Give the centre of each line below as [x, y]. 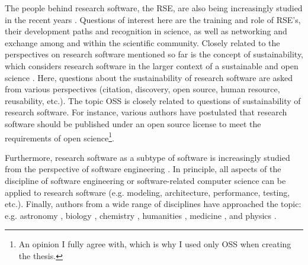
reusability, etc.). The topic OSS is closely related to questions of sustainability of [153, 100]
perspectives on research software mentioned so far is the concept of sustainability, [154, 54]
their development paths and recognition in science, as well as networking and [146, 31]
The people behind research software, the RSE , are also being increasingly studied [154, 8]
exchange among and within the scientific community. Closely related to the [142, 42]
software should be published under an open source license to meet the [133, 123]
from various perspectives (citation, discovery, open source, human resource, [142, 89]
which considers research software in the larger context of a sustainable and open [152, 65]
